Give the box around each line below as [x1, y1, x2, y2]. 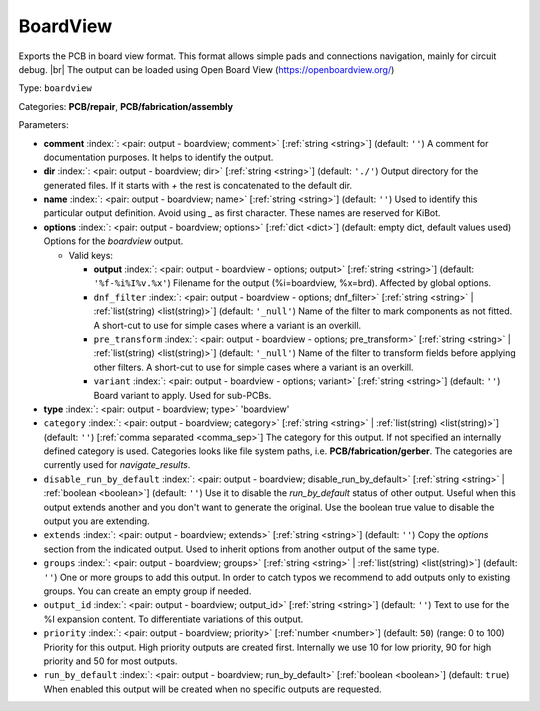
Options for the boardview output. [43, 235, 184, 247]
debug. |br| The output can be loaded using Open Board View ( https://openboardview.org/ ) [18, 63, 395, 75]
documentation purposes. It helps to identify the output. [43, 151, 274, 163]
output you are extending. [43, 515, 150, 527]
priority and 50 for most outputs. [43, 655, 178, 667]
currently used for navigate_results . [43, 459, 191, 471]
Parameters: [18, 119, 69, 131]
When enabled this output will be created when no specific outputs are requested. [43, 683, 382, 695]
